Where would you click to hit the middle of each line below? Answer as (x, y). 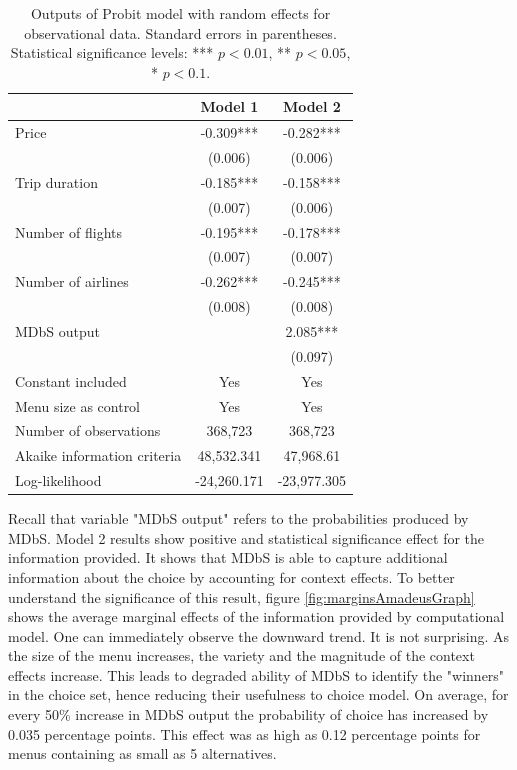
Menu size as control (78, 405)
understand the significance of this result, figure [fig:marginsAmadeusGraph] (241, 596)
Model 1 (229, 106)
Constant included (71, 380)
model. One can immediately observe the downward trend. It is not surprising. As (259, 635)
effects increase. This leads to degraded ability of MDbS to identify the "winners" (256, 674)
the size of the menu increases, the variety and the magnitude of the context (241, 655)
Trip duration (56, 181)
